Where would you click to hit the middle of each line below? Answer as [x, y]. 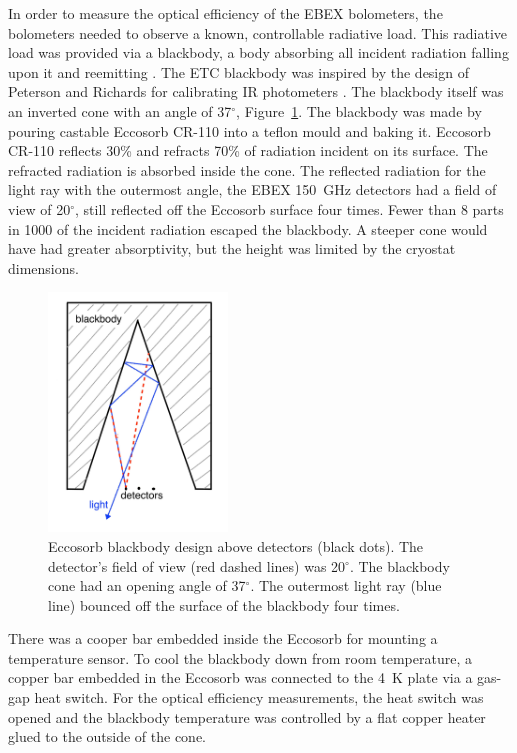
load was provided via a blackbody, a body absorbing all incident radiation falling [258, 52]
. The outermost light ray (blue [346, 585]
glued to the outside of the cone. [107, 736]
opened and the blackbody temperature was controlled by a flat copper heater [247, 716]
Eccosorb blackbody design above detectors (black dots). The [236, 545]
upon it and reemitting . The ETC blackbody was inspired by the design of [238, 71]
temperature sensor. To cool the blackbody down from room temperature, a [240, 657]
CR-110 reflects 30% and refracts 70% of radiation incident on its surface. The [248, 150]
